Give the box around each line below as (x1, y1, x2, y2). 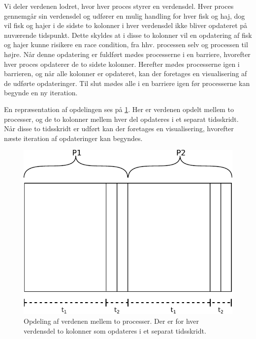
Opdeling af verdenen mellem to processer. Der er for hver (24, 316, 199, 326)
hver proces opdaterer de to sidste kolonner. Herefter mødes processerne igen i (4, 58, 240, 69)
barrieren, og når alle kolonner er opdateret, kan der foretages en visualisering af (4, 68, 247, 79)
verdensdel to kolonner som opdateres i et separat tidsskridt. (24, 325, 206, 336)
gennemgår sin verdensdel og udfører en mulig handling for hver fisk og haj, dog (4, 10, 245, 21)
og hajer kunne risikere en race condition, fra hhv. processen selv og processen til (4, 39, 248, 50)
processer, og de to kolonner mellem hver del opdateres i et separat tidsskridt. (4, 113, 239, 124)
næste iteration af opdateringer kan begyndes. (4, 133, 143, 143)
